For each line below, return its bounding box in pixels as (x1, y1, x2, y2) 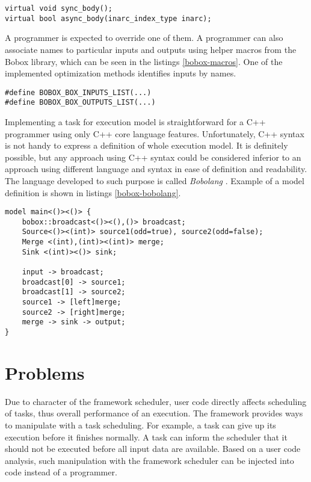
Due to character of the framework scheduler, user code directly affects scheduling (5, 395, 307, 407)
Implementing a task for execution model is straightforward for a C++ (5, 116, 266, 128)
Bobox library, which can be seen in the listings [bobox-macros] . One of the (5, 55, 283, 67)
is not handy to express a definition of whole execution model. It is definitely (5, 139, 288, 152)
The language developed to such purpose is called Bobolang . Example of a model (5, 174, 304, 187)
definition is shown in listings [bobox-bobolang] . (5, 186, 181, 199)
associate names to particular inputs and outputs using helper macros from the (5, 43, 297, 55)
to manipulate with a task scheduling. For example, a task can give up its (5, 419, 276, 431)
